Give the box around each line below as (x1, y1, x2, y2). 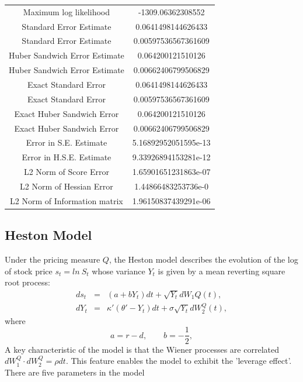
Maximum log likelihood (23, 5, 110, 18)
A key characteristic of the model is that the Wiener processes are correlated (5, 343, 279, 355)
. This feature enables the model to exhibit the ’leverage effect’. (65, 355, 292, 367)
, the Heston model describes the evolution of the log (109, 253, 298, 266)
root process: (5, 276, 51, 288)
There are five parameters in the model (5, 366, 145, 378)
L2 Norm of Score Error (23, 166, 109, 178)
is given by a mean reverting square (158, 264, 285, 277)
